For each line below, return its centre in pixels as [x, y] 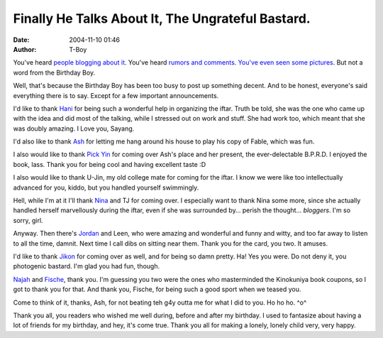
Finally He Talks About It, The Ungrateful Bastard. [162, 18]
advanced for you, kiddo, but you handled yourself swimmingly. [106, 187]
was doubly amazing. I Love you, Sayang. [74, 129]
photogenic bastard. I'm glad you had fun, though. [86, 266]
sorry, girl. [28, 220]
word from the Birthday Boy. [54, 72]
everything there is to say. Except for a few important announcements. [116, 95]
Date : [21, 40]
